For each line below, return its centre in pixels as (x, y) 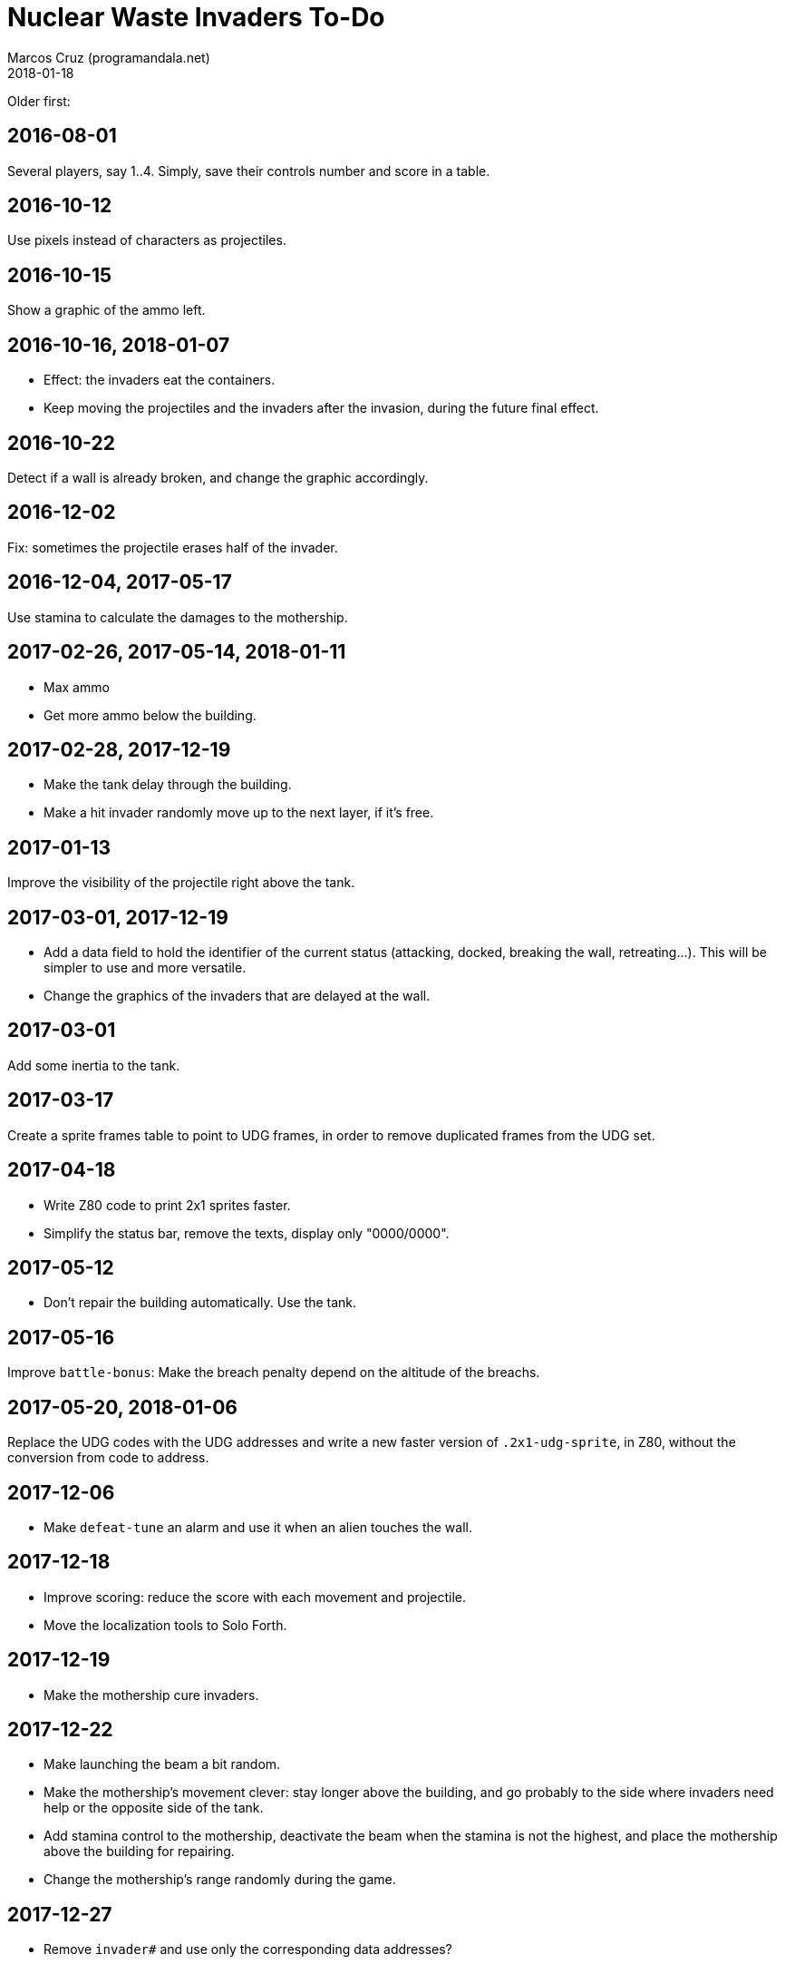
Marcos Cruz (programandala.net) (109, 57)
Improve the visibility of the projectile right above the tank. (181, 883)
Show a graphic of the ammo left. (107, 310)
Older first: (39, 101)
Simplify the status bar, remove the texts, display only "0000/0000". (247, 1233)
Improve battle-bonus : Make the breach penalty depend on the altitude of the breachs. (274, 1373)
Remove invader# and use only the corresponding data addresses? (248, 1949)
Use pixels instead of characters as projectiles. (147, 240)
